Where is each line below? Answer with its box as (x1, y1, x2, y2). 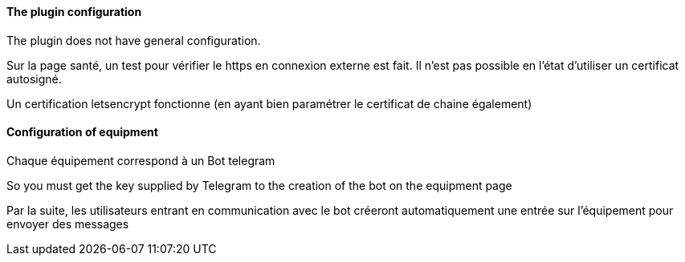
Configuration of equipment (6, 125, 158, 139)
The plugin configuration (6, 5, 142, 18)
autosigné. (6, 71, 62, 86)
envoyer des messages (6, 216, 129, 231)
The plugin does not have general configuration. (6, 33, 261, 47)
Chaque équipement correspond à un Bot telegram (6, 153, 275, 167)
